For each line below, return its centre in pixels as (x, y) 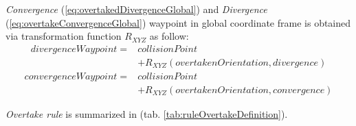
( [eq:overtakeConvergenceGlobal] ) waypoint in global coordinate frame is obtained (178, 22)
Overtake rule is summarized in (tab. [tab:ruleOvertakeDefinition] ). (147, 113)
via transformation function (64, 36)
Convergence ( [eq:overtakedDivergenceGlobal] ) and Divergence (136, 9)
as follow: (169, 36)
